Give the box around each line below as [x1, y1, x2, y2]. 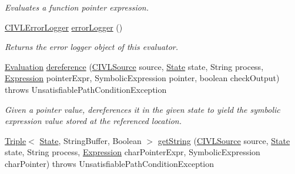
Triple [5, 134, 26, 146]
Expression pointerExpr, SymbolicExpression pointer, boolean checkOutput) [5, 72, 280, 84]
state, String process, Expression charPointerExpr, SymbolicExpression [5, 146, 260, 158]
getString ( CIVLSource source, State [157, 134, 290, 146]
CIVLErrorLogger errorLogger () [5, 21, 123, 33]
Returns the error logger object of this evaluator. [5, 41, 179, 53]
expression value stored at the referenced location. [5, 115, 182, 127]
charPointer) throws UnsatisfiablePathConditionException [5, 157, 214, 169]
